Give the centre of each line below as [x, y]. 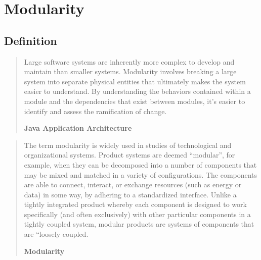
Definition [31, 40]
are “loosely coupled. [56, 234]
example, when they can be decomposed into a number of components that [140, 164]
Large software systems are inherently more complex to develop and [129, 61]
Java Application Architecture [78, 128]
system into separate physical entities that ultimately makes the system [135, 81]
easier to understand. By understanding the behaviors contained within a [137, 91]
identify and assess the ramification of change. [95, 111]
